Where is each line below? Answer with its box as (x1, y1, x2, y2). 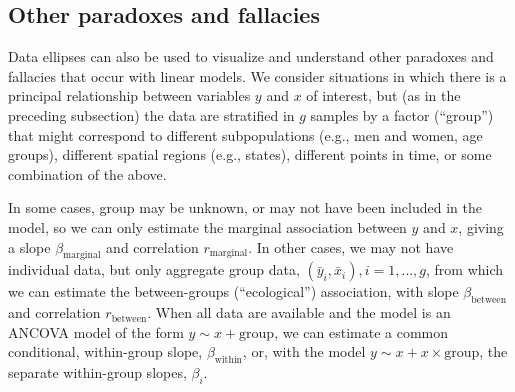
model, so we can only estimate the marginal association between (8, 216, 407, 237)
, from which (426, 259, 504, 280)
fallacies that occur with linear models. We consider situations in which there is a (8, 65, 507, 86)
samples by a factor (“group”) (310, 104, 494, 125)
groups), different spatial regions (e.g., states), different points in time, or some (8, 144, 492, 165)
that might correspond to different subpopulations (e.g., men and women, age (8, 124, 483, 145)
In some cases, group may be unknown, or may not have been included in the (8, 197, 482, 218)
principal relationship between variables (8, 85, 251, 106)
